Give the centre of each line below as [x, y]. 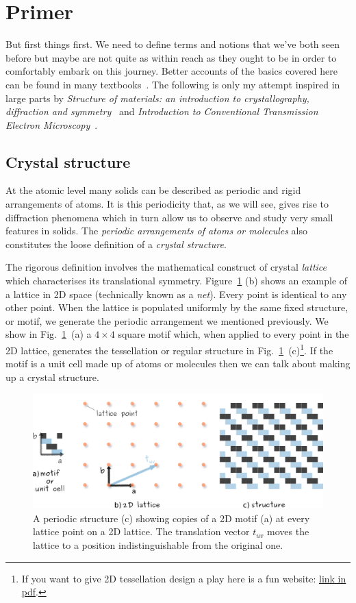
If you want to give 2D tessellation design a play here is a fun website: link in [184, 578]
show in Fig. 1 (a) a [49, 334]
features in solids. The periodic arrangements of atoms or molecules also [156, 231]
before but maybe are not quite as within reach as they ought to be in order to [171, 57]
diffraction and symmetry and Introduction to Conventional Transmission [162, 111]
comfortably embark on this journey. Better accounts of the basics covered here [171, 71]
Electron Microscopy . [52, 124]
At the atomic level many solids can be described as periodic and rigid [153, 190]
